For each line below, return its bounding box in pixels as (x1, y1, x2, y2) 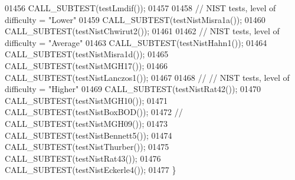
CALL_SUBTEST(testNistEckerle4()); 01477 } (5, 163, 176, 176)
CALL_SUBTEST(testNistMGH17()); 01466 (5, 59, 168, 71)
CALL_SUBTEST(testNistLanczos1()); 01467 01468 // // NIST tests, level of (5, 71, 290, 83)
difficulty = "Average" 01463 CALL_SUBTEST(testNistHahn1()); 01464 (5, 36, 267, 48)
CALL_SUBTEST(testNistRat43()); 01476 (5, 152, 161, 164)
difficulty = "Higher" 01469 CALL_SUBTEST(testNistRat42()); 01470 (5, 83, 261, 95)
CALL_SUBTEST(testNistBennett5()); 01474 (5, 129, 172, 141)
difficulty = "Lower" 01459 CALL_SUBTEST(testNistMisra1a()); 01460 (5, 13, 265, 25)
